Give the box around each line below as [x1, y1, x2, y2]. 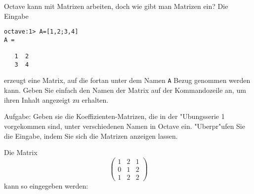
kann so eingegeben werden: [4, 180, 88, 191]
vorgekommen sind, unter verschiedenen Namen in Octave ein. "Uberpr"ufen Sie [4, 120, 245, 131]
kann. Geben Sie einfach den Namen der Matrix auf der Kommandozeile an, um [4, 85, 246, 95]
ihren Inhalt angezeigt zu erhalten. [4, 94, 109, 105]
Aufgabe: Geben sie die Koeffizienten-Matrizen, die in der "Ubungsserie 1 [4, 111, 225, 121]
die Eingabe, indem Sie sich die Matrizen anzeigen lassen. [4, 130, 178, 141]
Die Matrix [4, 147, 38, 157]
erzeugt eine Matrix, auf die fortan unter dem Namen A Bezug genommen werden [4, 75, 251, 85]
